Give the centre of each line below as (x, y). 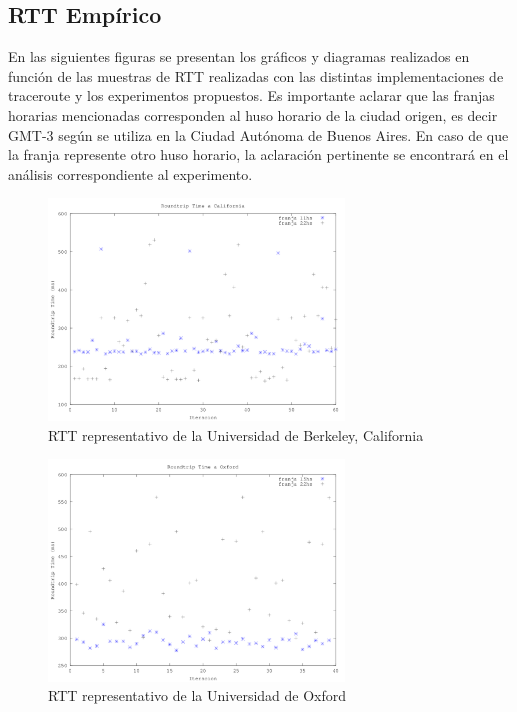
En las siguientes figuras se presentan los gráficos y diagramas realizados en (239, 56)
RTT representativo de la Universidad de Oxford (197, 695)
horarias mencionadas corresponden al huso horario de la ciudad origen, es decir (253, 114)
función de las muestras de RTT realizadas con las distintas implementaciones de (256, 75)
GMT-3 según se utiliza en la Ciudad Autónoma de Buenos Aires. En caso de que (258, 134)
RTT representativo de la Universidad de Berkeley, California (236, 434)
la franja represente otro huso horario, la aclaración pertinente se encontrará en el (258, 154)
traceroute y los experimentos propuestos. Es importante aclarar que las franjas (251, 95)
